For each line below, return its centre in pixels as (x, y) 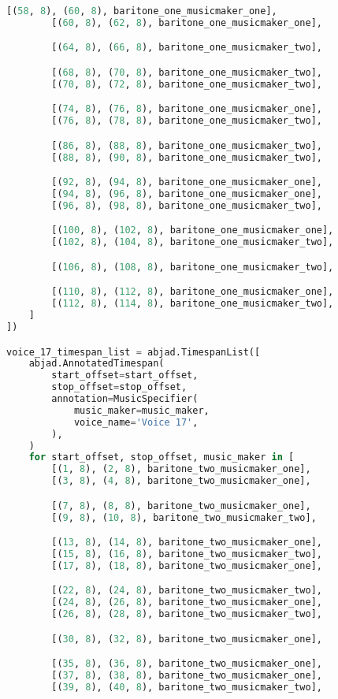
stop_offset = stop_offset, (119, 387)
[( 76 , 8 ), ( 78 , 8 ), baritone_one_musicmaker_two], (187, 121)
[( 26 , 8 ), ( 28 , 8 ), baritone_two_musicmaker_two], (187, 614)
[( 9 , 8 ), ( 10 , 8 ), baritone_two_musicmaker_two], (184, 517)
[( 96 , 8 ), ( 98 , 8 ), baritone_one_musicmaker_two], (187, 205)
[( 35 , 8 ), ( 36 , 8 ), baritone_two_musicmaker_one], (187, 664)
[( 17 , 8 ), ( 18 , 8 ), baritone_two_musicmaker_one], (187, 565)
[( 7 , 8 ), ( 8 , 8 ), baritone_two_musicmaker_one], (181, 506)
